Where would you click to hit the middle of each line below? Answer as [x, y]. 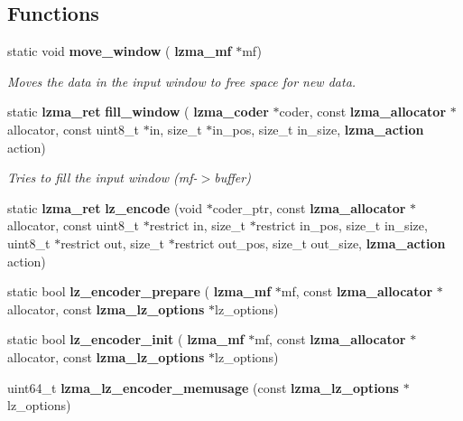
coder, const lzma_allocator [363, 112]
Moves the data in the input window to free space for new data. [182, 81]
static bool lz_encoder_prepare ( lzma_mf [139, 291]
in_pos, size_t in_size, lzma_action [318, 129]
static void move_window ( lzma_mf [120, 51]
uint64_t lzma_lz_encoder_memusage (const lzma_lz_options [203, 387]
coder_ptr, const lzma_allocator [309, 207]
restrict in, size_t [198, 225]
